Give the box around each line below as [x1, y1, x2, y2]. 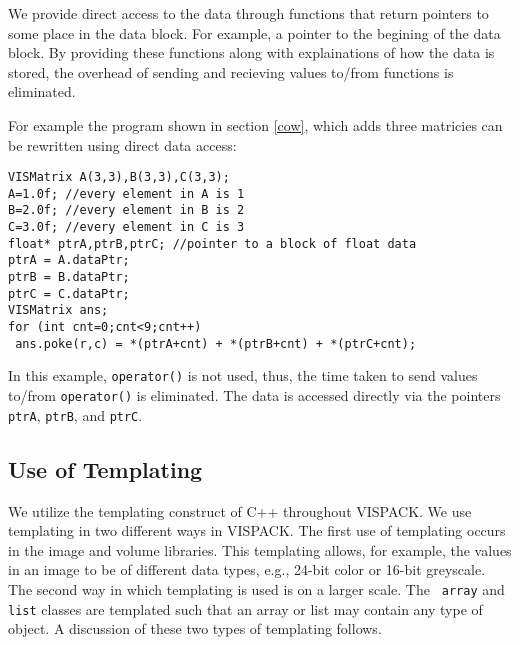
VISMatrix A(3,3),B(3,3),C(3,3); [8, 170, 230, 185]
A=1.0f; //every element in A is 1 [8, 186, 245, 201]
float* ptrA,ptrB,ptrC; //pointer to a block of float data [8, 236, 417, 251]
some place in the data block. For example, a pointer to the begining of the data [8, 22, 501, 43]
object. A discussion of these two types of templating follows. [8, 618, 382, 639]
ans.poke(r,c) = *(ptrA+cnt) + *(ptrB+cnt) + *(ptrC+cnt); [15, 336, 417, 351]
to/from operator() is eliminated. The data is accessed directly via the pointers [8, 385, 501, 406]
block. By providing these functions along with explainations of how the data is [8, 42, 495, 63]
